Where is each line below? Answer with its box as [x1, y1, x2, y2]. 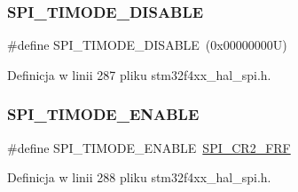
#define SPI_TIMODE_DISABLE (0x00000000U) [7, 36, 287, 54]
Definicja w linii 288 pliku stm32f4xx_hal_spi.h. [7, 168, 271, 187]
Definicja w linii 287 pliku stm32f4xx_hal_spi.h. [7, 65, 271, 84]
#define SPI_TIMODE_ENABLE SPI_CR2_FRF [7, 138, 291, 156]
